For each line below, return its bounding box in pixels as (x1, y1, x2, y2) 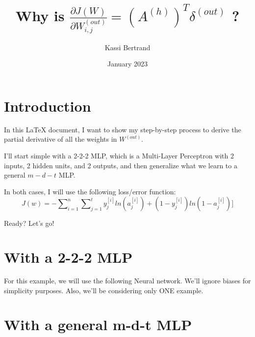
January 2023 (107, 59, 148, 69)
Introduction (4, 95, 91, 116)
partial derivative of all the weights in (4, 134, 117, 144)
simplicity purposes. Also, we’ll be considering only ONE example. (4, 285, 204, 295)
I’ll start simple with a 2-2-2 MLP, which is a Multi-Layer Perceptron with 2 (4, 151, 234, 161)
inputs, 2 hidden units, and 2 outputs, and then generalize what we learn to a (4, 160, 237, 170)
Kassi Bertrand (104, 42, 151, 52)
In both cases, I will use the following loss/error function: (4, 186, 176, 196)
